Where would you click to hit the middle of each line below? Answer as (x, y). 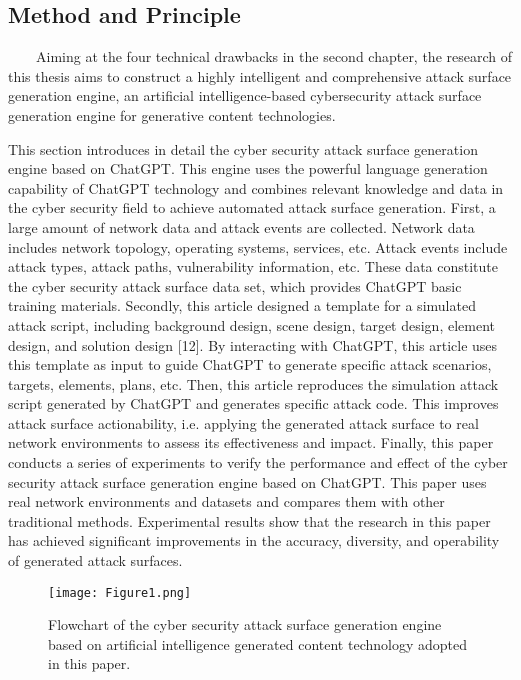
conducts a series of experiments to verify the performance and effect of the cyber (258, 462)
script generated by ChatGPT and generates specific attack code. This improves (253, 403)
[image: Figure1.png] (120, 592)
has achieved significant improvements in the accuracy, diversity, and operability (254, 540)
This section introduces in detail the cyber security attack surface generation (243, 148)
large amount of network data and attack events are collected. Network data (241, 226)
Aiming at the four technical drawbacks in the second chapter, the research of (274, 56)
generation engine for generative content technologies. (172, 114)
